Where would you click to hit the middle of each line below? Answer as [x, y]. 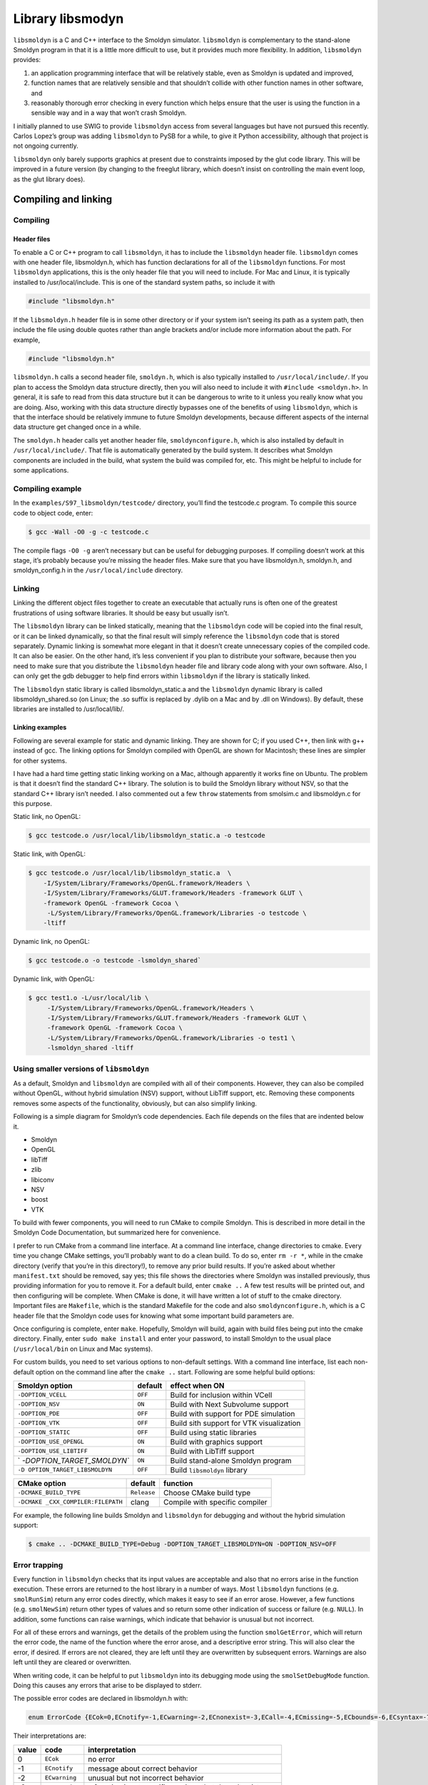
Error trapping [38, 1565]
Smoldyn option [45, 1385]
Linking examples [40, 728]
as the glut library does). [49, 179]
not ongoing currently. [46, 146]
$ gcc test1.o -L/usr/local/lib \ [88, 998]
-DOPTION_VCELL [42, 1395]
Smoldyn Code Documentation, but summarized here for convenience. [117, 1232]
